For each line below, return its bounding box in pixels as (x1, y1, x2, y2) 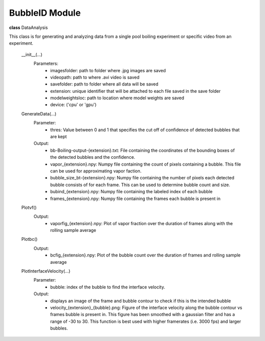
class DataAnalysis (9, 25, 48, 30)
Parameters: (33, 60, 58, 66)
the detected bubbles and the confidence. (50, 154, 135, 160)
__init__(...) (21, 52, 43, 57)
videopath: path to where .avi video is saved (50, 74, 140, 80)
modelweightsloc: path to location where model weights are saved (50, 95, 185, 101)
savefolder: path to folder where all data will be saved (50, 81, 159, 87)
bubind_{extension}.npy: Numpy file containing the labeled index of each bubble (50, 189, 213, 195)
